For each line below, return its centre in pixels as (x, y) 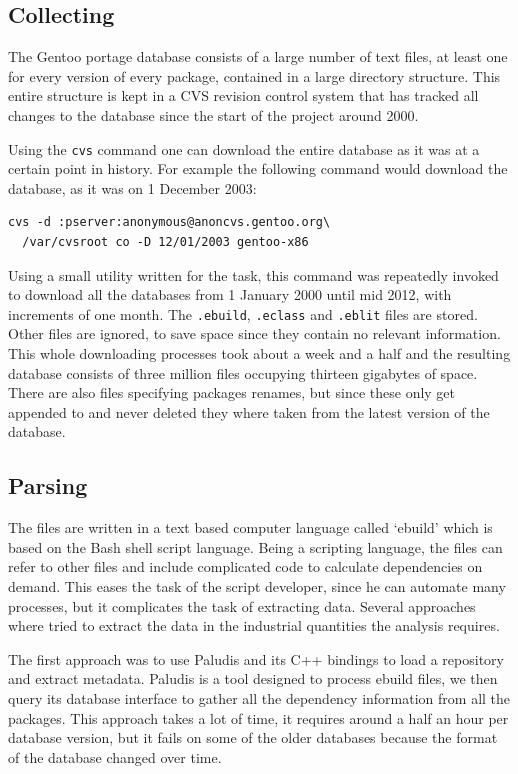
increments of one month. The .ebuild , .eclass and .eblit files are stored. (243, 313)
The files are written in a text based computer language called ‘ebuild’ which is (250, 527)
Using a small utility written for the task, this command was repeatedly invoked (253, 274)
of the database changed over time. (115, 756)
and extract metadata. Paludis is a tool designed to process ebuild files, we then (253, 678)
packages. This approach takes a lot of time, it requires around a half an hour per (258, 717)
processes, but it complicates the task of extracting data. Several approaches (242, 605)
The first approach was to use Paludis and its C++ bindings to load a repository (256, 658)
